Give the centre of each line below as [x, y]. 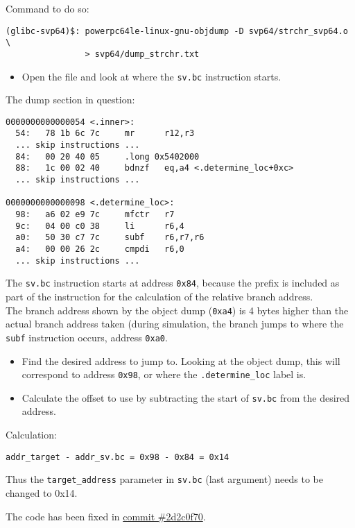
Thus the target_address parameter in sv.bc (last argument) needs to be [164, 479]
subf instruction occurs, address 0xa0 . [87, 337]
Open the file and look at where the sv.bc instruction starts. [151, 76]
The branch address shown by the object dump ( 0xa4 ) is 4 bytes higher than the [177, 310]
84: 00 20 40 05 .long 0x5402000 [107, 156]
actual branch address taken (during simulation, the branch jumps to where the [175, 324]
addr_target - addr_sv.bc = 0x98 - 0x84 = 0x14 [118, 457]
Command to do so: [47, 8]
